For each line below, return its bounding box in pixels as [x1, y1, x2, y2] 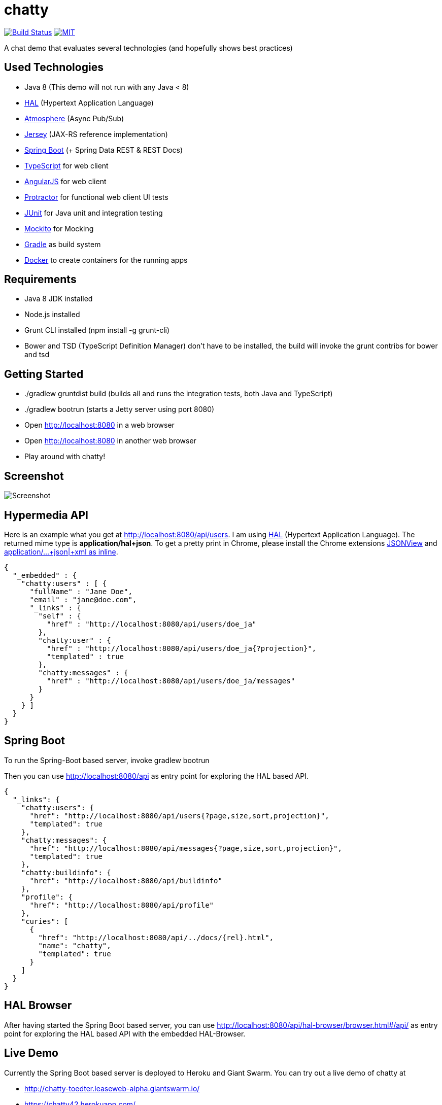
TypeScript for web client [24, 161, 109, 170]
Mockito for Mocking [24, 224, 94, 233]
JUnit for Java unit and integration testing [24, 208, 163, 217]
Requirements [4, 273, 77, 286]
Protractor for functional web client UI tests [24, 192, 168, 201]
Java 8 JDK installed [24, 294, 93, 303]
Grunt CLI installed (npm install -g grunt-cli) [24, 326, 170, 335]
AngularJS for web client [24, 177, 107, 186]
